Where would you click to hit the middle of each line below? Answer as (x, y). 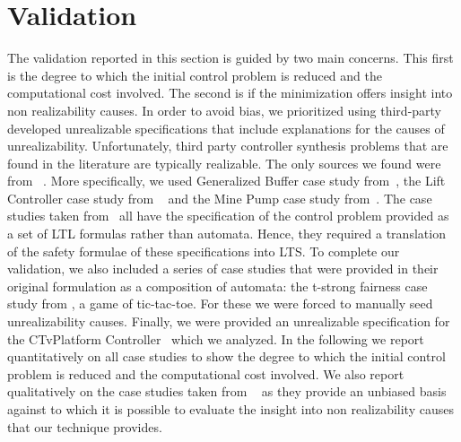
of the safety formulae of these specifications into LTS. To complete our (204, 251)
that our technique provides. (85, 426)
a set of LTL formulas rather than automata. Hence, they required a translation (226, 234)
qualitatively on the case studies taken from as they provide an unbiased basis (227, 391)
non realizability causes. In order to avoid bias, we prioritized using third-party (225, 110)
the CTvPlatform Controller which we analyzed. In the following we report (216, 338)
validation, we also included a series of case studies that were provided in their (223, 269)
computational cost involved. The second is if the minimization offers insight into (230, 93)
